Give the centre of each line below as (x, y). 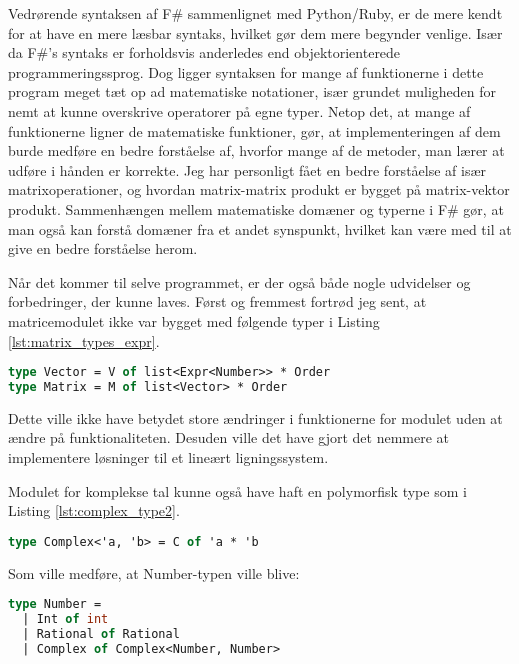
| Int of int (65, 619)
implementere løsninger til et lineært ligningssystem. (168, 457)
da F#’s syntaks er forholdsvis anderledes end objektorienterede (204, 52)
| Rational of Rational (101, 634)
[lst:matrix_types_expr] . (84, 340)
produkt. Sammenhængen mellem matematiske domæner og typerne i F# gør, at (256, 208)
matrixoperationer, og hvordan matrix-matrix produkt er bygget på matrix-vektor (259, 189)
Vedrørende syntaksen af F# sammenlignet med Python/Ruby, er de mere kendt (255, 13)
